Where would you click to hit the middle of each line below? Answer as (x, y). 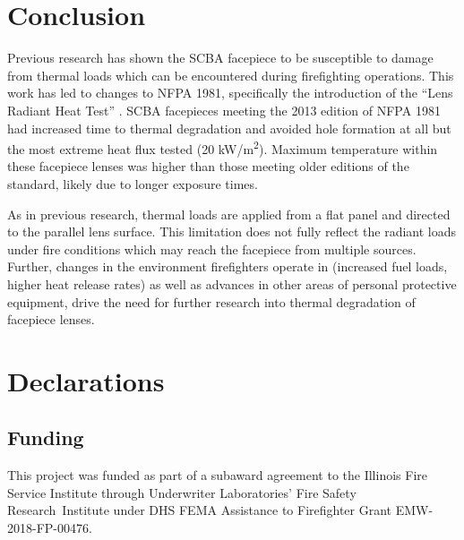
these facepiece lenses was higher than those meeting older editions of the (208, 166)
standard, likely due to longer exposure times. (133, 183)
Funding (46, 437)
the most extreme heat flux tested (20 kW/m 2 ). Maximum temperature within (223, 147)
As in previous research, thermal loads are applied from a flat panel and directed (229, 214)
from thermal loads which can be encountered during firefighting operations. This (231, 75)
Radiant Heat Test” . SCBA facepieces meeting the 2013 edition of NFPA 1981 (224, 110)
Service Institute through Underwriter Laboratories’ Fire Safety (182, 492)
